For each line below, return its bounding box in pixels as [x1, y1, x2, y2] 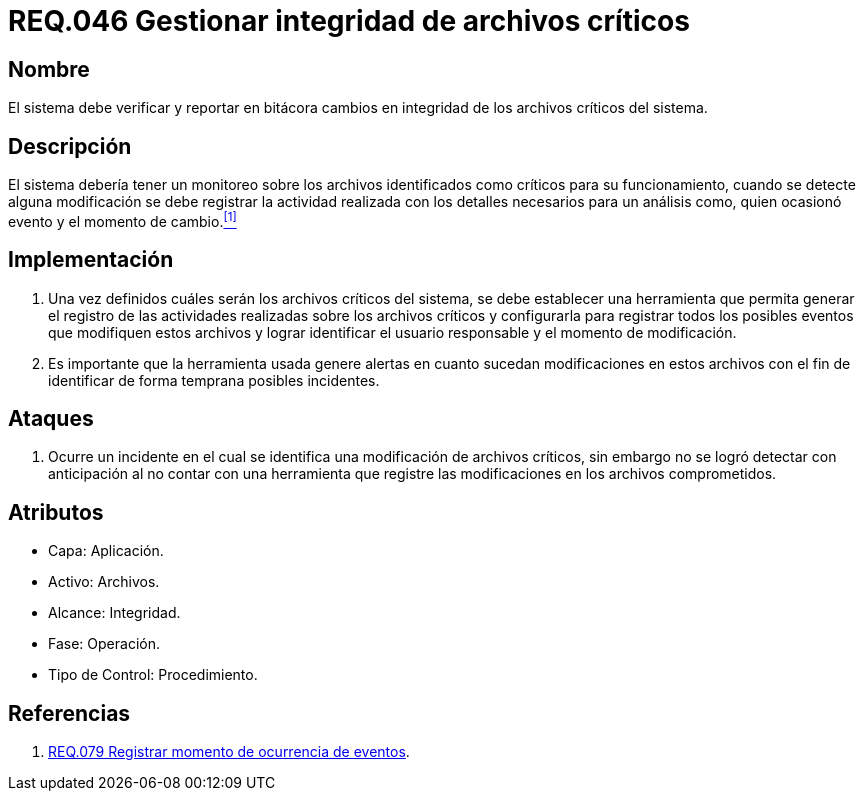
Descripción [8, 133, 132, 159]
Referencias [8, 700, 131, 726]
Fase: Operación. [48, 635, 160, 653]
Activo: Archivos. [48, 573, 160, 591]
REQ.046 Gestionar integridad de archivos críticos [8, 4, 690, 38]
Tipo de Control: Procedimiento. [48, 666, 258, 684]
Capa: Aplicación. [48, 542, 164, 560]
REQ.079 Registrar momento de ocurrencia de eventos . [48, 743, 410, 761]
